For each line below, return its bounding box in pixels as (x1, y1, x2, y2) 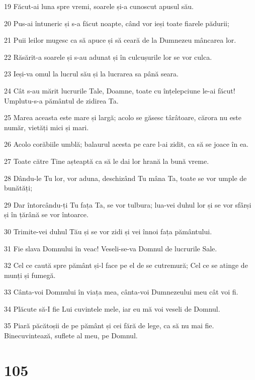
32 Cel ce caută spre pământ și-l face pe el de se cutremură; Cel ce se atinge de (4, 260, 248, 270)
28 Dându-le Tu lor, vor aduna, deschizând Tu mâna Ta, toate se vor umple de (4, 172, 247, 183)
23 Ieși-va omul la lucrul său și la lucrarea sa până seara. (4, 68, 179, 79)
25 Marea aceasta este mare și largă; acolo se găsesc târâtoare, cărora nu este (4, 112, 242, 123)
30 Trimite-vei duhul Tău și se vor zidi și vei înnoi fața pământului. (4, 226, 212, 236)
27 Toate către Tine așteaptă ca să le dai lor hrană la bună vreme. (4, 155, 209, 166)
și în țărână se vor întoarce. (4, 209, 89, 220)
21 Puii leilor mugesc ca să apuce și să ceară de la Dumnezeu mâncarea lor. (4, 35, 236, 45)
